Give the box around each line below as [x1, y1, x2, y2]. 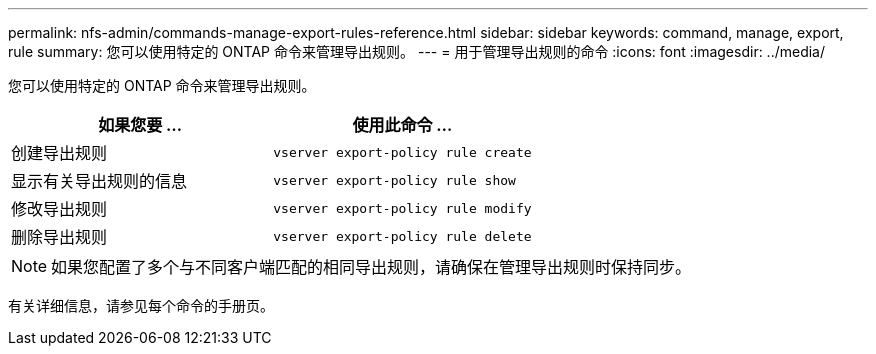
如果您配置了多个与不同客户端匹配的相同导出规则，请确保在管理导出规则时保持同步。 [51, 257, 692, 277]
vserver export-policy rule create [273, 144, 532, 160]
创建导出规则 [11, 143, 108, 163]
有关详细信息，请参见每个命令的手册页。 [8, 297, 274, 314]
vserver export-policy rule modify [273, 200, 532, 216]
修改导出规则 [11, 199, 108, 219]
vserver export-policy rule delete [273, 228, 532, 244]
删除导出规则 [11, 227, 108, 247]
